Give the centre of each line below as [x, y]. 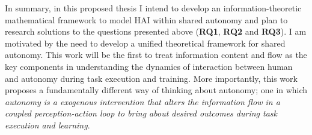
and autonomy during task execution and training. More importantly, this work [151, 78]
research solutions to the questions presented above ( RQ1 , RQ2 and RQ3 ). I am [156, 31]
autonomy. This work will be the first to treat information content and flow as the [156, 55]
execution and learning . [47, 125]
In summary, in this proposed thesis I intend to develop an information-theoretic [153, 8]
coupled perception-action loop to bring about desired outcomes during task [141, 113]
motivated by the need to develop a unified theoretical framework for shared [145, 43]
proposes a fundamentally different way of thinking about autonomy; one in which [156, 90]
